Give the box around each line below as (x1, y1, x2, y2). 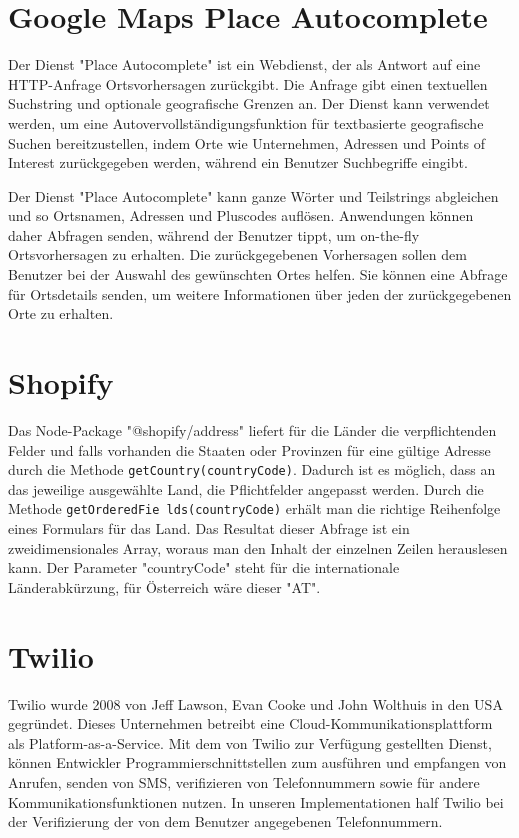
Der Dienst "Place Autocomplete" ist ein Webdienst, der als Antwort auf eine (8, 54, 481, 75)
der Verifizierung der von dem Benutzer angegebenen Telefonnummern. (8, 811, 443, 832)
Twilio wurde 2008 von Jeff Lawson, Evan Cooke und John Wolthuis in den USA (8, 693, 503, 714)
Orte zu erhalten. (8, 303, 114, 324)
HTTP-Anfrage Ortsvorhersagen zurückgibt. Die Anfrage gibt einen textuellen (8, 73, 488, 94)
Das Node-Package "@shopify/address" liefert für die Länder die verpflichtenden (8, 419, 497, 440)
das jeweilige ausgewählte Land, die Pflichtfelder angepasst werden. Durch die (8, 478, 484, 499)
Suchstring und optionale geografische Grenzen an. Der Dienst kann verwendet (8, 93, 490, 114)
